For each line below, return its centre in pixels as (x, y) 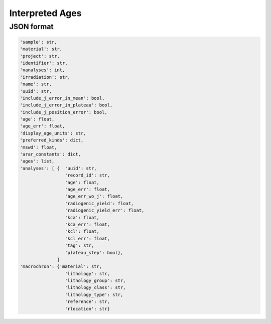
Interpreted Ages (45, 13)
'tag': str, (79, 246)
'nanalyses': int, (42, 70)
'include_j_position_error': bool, (63, 112)
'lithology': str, (87, 274)
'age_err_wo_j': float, (94, 196)
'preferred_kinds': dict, (52, 140)
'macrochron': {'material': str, (61, 267)
